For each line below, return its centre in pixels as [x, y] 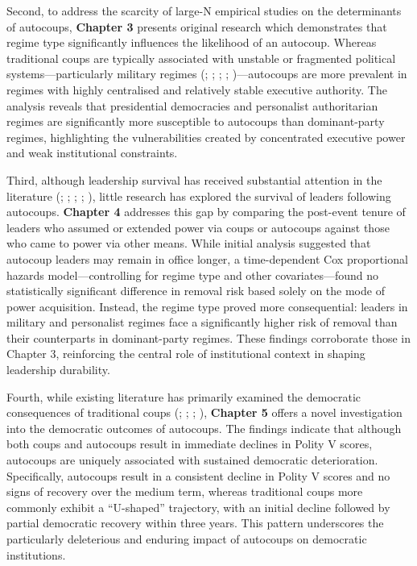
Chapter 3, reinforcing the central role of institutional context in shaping [186, 354]
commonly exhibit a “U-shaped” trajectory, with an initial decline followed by [198, 507]
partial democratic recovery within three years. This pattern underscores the [195, 523]
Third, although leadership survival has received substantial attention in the [194, 179]
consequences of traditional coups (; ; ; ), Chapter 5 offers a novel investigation [204, 412]
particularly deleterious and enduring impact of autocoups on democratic [187, 539]
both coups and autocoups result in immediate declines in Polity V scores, [190, 444]
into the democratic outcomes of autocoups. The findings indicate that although [204, 428]
